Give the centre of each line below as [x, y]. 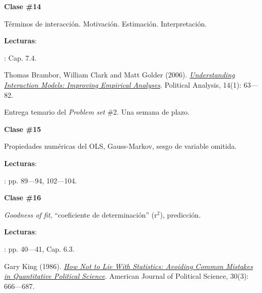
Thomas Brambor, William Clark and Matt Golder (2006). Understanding [120, 75]
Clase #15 [23, 129]
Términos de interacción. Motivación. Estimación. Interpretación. [106, 23]
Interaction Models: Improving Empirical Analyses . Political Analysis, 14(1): [123, 84]
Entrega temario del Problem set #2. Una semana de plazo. [97, 112]
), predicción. [180, 214]
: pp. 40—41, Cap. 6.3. [39, 248]
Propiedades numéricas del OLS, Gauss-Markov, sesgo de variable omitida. [121, 146]
